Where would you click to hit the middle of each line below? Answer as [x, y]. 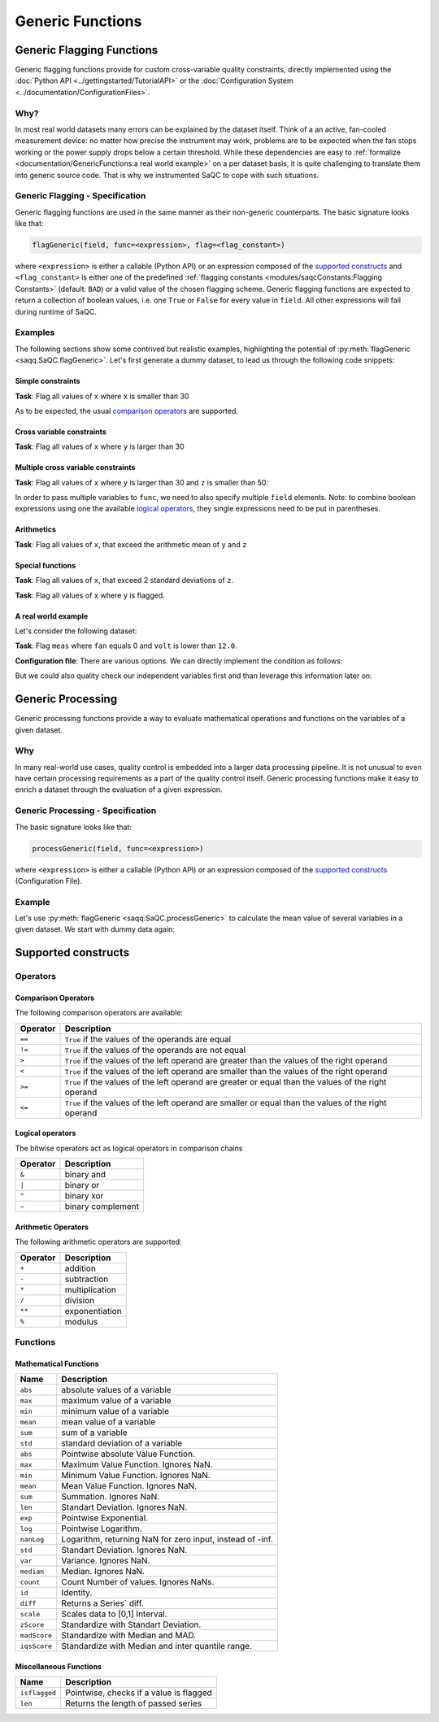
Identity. [77, 1593]
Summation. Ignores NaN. [111, 1497]
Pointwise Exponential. [105, 1518]
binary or [82, 1185]
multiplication [91, 1289]
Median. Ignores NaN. [103, 1572]
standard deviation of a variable [122, 1443]
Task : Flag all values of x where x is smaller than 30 [102, 396]
